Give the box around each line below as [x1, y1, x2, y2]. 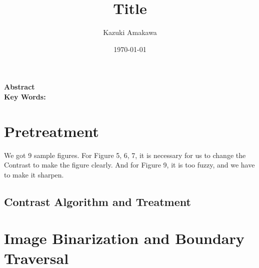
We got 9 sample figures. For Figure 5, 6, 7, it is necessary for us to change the [4, 149, 246, 160]
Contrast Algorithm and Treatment [4, 193, 191, 209]
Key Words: [4, 91, 46, 101]
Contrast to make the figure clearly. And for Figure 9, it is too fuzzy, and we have [4, 159, 255, 170]
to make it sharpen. [4, 169, 64, 179]
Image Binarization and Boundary [4, 228, 244, 248]
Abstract [4, 81, 35, 92]
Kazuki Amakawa [103, 27, 157, 37]
